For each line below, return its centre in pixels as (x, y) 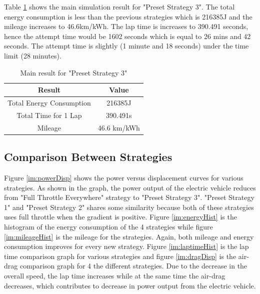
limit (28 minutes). (33, 55)
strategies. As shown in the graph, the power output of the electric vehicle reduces (130, 187)
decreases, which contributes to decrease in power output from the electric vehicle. (130, 285)
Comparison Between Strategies (88, 157)
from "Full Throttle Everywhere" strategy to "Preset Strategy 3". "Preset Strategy (129, 197)
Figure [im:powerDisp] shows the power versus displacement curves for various (124, 177)
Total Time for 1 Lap (49, 115)
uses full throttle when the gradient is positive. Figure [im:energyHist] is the (120, 217)
